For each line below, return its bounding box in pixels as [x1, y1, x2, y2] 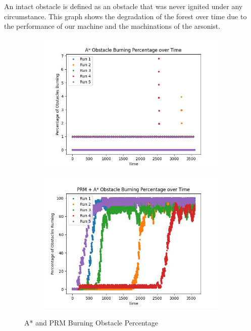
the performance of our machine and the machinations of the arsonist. [4, 21, 221, 31]
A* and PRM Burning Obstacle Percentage [24, 317, 158, 327]
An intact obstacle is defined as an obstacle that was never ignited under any [4, 1, 243, 11]
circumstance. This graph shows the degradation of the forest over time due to [4, 11, 247, 21]
